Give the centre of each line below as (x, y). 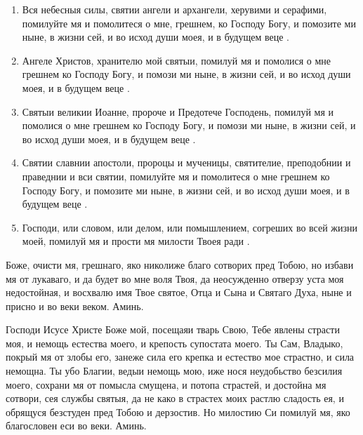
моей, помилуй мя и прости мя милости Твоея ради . (136, 241)
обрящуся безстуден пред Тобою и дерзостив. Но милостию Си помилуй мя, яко (178, 411)
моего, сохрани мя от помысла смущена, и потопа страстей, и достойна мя (166, 384)
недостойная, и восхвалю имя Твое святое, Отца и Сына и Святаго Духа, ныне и (179, 292)
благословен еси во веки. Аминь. (76, 426)
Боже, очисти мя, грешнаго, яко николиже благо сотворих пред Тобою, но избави (180, 264)
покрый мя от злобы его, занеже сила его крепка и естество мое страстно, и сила (180, 357)
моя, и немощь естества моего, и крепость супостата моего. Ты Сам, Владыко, (174, 343)
